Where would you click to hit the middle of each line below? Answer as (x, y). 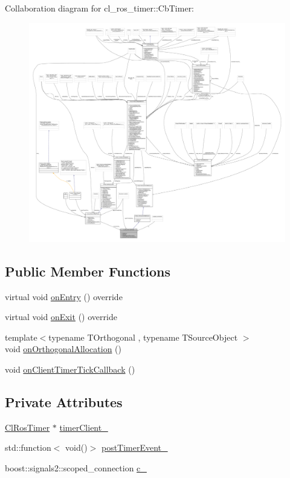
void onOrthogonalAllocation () (63, 349)
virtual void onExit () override (61, 317)
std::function (28, 447)
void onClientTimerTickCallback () (70, 369)
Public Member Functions (88, 271)
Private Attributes (64, 402)
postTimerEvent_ (134, 447)
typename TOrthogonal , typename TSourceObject (143, 337)
